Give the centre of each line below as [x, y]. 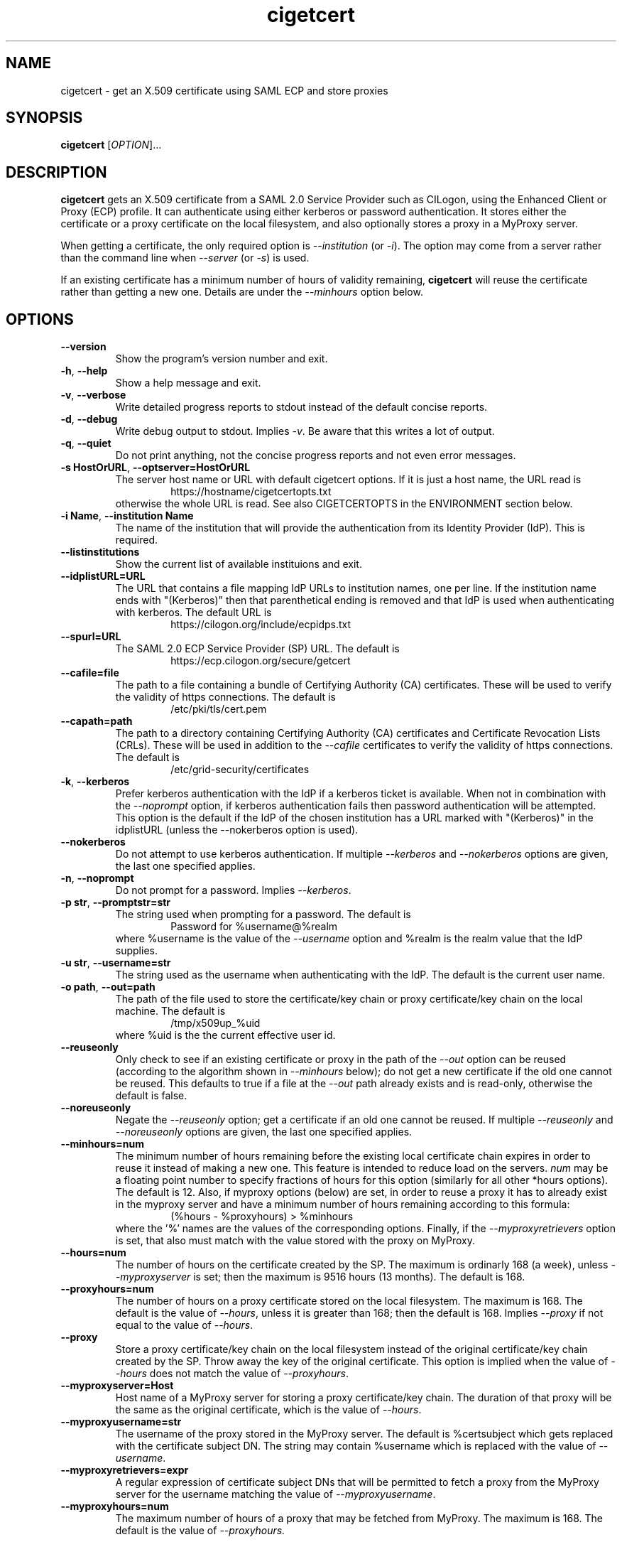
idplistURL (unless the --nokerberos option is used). [237, 830]
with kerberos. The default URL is [193, 613]
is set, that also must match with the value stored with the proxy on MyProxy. [295, 1241]
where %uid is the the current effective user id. [225, 1035]
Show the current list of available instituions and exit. [239, 564]
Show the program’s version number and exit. [222, 359]
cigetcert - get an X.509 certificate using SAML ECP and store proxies [224, 90]
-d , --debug [89, 419]
